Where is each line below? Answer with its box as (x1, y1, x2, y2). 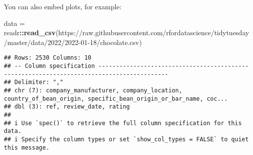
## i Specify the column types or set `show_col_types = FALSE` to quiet (4, 135, 249, 143)
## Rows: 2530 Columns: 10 (4, 54, 91, 62)
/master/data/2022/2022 (4, 37, 79, 47)
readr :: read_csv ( (4, 27, 59, 38)
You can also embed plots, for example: (4, 1, 122, 11)
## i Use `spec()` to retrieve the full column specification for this (4, 119, 242, 127)
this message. (4, 144, 50, 151)
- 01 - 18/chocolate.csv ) (78, 37, 142, 47)
